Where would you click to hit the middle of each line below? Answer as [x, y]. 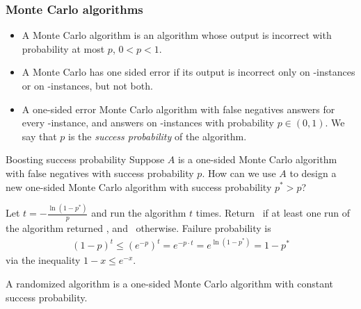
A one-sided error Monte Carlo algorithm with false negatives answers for [178, 109]
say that [39, 136]
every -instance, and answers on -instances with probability [148, 123]
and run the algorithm [139, 213]
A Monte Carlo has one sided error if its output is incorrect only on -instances [188, 72]
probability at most [63, 48]
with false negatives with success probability [100, 173]
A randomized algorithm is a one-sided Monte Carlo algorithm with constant [169, 284]
